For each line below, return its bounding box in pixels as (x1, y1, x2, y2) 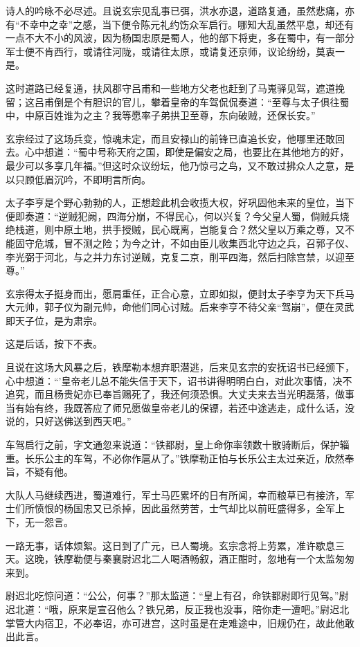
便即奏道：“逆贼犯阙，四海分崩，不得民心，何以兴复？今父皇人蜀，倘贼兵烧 (6, 208, 350, 223)
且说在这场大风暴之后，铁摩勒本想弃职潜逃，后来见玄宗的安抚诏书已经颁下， (6, 360, 354, 374)
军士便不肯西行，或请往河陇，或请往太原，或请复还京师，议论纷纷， (6, 44, 316, 58)
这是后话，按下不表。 (6, 336, 102, 351)
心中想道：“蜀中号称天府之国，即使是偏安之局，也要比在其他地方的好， (24, 145, 350, 159)
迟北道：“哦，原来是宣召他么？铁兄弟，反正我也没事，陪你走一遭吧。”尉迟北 (6, 601, 350, 616)
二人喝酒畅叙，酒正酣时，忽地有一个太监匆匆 (150, 552, 354, 566)
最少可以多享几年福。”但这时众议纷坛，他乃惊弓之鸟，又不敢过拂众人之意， (6, 158, 345, 172)
